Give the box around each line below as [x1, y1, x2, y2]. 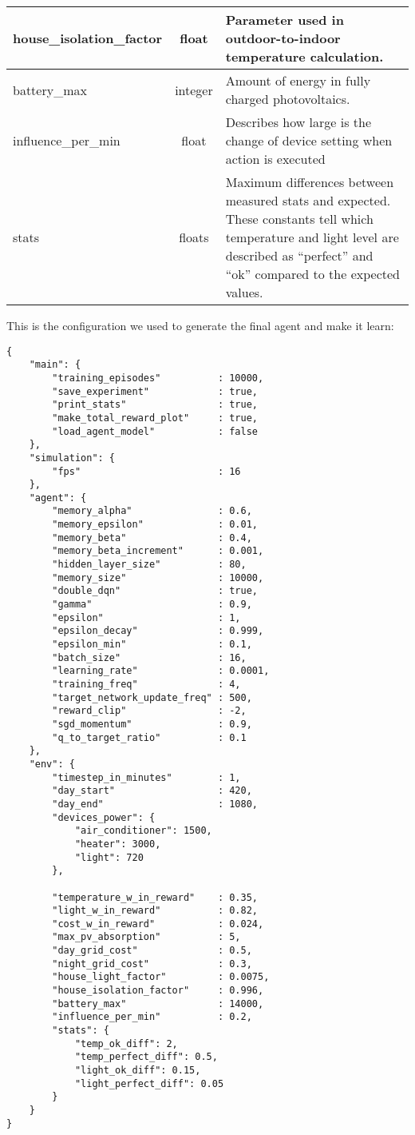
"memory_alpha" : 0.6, [52, 505, 252, 517]
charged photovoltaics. [225, 90, 350, 108]
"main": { [29, 359, 81, 371]
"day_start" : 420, [52, 785, 252, 797]
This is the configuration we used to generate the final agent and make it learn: [6, 317, 394, 333]
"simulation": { [29, 452, 116, 464]
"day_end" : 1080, [52, 798, 258, 810]
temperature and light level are [225, 228, 399, 246]
